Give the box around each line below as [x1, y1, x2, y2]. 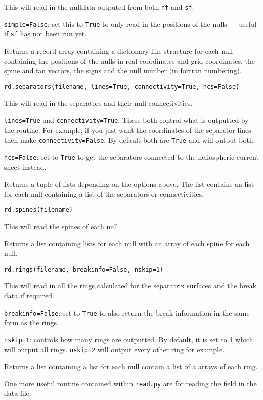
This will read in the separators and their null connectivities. [4, 98, 193, 108]
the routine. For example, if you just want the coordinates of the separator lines [4, 124, 251, 135]
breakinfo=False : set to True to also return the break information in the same [4, 307, 250, 318]
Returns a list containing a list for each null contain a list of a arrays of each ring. [4, 361, 258, 372]
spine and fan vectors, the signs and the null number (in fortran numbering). [4, 65, 242, 76]
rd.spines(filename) [4, 206, 73, 214]
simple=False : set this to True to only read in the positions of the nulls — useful [4, 18, 257, 29]
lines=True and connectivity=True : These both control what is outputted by [4, 115, 249, 125]
